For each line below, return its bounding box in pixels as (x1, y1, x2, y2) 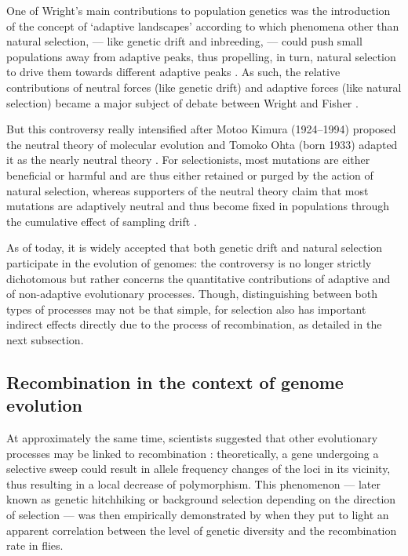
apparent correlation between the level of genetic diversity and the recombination (6, 521, 397, 538)
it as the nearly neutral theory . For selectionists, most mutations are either (6, 151, 370, 168)
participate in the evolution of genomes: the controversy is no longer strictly (6, 254, 372, 271)
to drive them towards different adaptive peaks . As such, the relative (6, 64, 341, 80)
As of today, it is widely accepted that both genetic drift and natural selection (6, 239, 383, 256)
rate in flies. (6, 537, 64, 554)
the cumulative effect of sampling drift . (6, 213, 197, 229)
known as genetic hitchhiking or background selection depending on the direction (6, 491, 396, 507)
